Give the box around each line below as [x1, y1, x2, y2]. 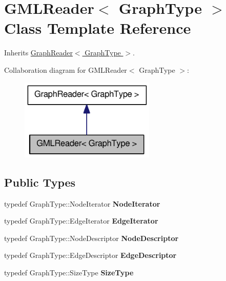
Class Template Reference [4, 17, 191, 38]
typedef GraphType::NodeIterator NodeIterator [4, 198, 160, 209]
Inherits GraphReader [4, 47, 73, 58]
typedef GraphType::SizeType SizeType [4, 267, 134, 278]
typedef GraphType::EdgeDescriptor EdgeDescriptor [4, 250, 177, 260]
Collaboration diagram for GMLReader [4, 64, 127, 75]
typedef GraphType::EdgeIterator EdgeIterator [4, 215, 158, 226]
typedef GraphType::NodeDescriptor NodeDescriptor [4, 232, 179, 243]
